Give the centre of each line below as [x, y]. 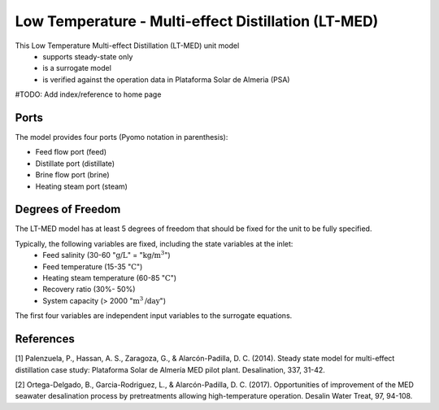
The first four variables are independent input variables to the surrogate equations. [154, 316]
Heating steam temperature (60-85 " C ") [110, 278]
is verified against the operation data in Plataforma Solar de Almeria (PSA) [166, 79]
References [45, 339]
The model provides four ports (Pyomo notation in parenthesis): [122, 137]
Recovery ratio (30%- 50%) [89, 290]
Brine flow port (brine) [72, 175]
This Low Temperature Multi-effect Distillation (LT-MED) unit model [127, 46]
